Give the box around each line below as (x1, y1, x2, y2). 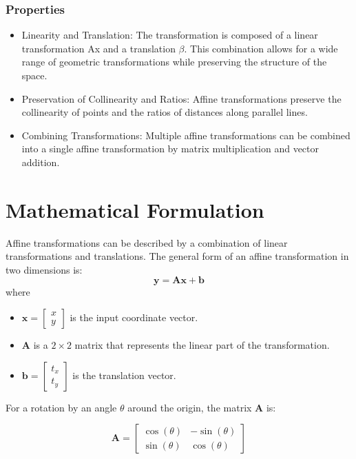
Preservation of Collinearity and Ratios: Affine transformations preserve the (21, 91, 342, 105)
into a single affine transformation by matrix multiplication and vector (21, 141, 320, 156)
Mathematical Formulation (6, 195, 264, 223)
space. (21, 68, 48, 82)
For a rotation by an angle (6, 400, 117, 414)
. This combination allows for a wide (184, 41, 338, 55)
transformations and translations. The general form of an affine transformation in (6, 249, 349, 263)
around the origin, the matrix (127, 400, 252, 414)
